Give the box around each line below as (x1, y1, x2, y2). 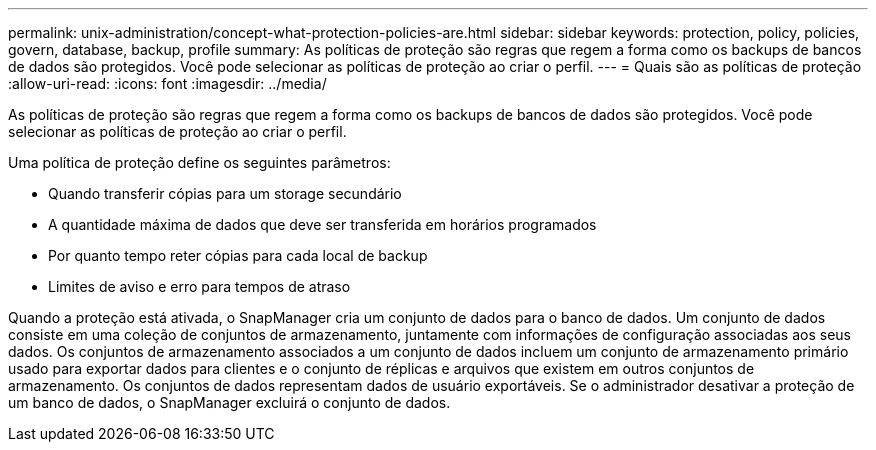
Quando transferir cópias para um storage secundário (48, 185, 402, 202)
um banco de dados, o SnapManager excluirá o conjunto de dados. (8, 394, 451, 411)
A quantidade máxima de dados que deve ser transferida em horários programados (48, 216, 597, 233)
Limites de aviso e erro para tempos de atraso (48, 278, 351, 295)
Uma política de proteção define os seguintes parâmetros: (8, 154, 391, 171)
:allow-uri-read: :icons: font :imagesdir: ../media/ (8, 75, 327, 92)
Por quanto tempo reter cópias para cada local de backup (48, 247, 428, 264)
